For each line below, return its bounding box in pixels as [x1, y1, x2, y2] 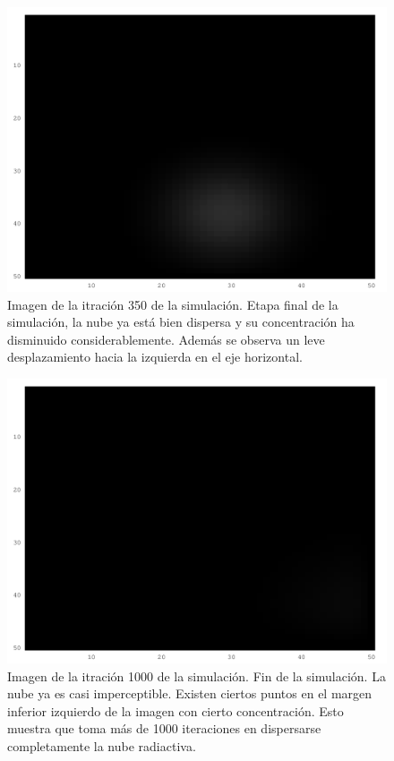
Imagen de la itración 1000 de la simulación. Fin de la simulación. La [7, 666, 386, 685]
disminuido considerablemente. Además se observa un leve [7, 329, 325, 348]
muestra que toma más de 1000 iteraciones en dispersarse [7, 719, 321, 738]
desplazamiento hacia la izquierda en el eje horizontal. [7, 347, 303, 366]
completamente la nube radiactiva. [7, 736, 196, 755]
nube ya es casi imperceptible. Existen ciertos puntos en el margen [7, 684, 373, 703]
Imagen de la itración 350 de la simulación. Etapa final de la [7, 295, 338, 313]
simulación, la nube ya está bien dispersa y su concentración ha [7, 312, 355, 331]
